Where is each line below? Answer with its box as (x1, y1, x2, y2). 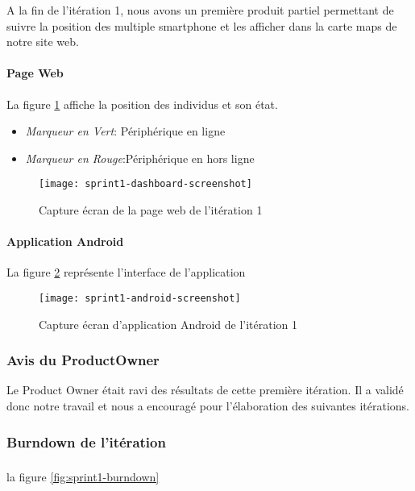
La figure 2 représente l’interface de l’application (6, 264, 246, 281)
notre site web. (6, 33, 79, 50)
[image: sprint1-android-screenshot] (39, 293, 241, 304)
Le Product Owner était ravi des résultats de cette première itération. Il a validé (6, 381, 404, 398)
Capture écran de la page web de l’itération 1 (39, 202, 263, 218)
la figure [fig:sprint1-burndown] (6, 468, 160, 485)
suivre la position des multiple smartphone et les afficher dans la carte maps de (6, 17, 397, 34)
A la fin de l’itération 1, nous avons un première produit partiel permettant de (6, 2, 394, 18)
